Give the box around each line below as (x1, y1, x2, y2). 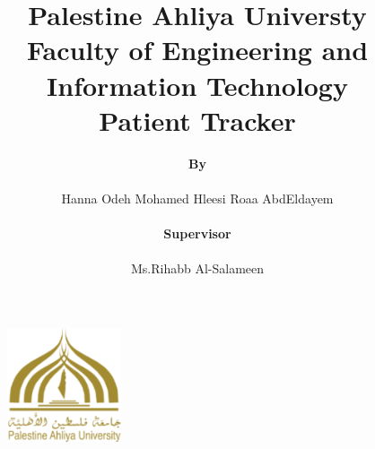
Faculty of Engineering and (26, 31, 369, 68)
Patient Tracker (99, 101, 296, 138)
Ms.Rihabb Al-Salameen (130, 259, 265, 278)
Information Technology (47, 66, 348, 103)
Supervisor (163, 224, 231, 243)
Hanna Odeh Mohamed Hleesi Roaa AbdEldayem (61, 188, 334, 207)
